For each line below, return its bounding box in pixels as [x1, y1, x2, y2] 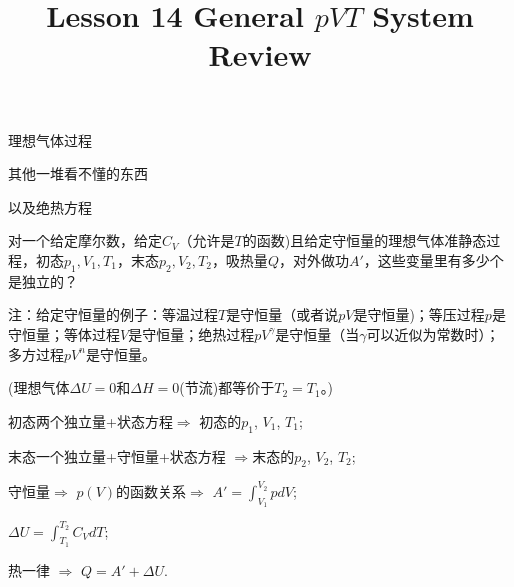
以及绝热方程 [8, 196, 92, 217]
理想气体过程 [8, 129, 92, 150]
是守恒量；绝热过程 [128, 323, 255, 344]
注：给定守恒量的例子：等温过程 [8, 304, 218, 325]
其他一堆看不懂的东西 [8, 163, 148, 184]
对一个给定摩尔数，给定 [8, 230, 162, 251]
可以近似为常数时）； [366, 323, 500, 344]
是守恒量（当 [275, 323, 360, 344]
